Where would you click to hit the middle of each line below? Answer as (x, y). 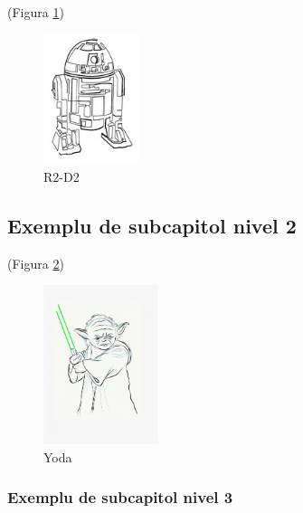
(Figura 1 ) (36, 12)
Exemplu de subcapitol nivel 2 (152, 226)
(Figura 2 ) (36, 263)
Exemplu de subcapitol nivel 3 (120, 497)
